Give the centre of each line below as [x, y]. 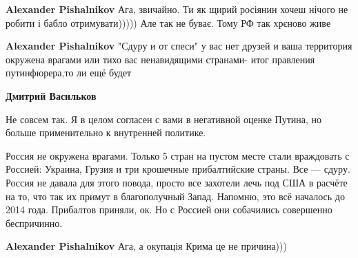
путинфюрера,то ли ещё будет [69, 73]
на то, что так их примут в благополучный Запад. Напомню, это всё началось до [175, 196]
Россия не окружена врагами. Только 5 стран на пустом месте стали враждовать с [178, 155]
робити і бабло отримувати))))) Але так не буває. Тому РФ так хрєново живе [168, 22]
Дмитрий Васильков [51, 95]
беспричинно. [34, 223]
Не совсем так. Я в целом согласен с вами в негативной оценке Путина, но [164, 119]
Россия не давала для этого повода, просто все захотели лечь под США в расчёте [177, 182]
